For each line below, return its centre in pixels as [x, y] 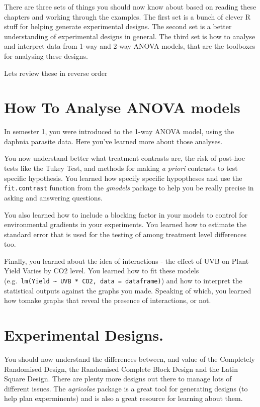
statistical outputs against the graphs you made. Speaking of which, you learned [128, 290]
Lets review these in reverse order [56, 73]
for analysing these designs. [46, 56]
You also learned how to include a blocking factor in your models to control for [126, 214]
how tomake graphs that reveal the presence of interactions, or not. [108, 300]
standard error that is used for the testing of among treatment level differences [125, 234]
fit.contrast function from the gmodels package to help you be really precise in [129, 188]
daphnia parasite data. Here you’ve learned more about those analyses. [113, 141]
